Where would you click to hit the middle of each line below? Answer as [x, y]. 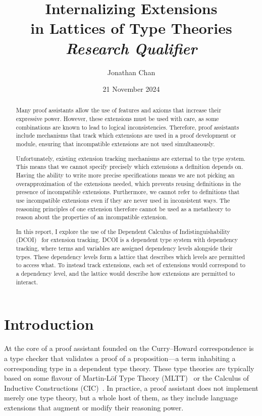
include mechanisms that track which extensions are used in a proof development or [126, 135]
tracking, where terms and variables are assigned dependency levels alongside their [124, 248]
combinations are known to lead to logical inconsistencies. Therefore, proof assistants [127, 127]
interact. [27, 282]
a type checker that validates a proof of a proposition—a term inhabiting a [120, 358]
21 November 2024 [131, 89]
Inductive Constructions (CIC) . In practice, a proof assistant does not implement [131, 388]
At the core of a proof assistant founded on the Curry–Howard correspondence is [129, 348]
